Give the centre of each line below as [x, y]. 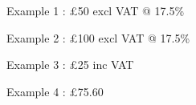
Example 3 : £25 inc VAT [70, 65]
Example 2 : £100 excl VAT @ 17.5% [98, 37]
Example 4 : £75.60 [55, 91]
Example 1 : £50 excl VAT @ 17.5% [96, 10]
